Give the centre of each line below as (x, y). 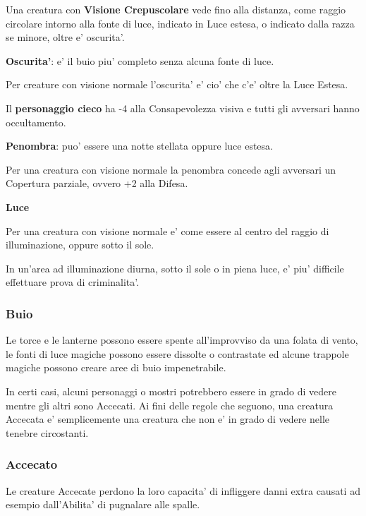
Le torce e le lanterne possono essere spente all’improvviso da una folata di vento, (182, 340)
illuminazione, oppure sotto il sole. (80, 245)
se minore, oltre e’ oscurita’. (65, 37)
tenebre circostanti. (47, 432)
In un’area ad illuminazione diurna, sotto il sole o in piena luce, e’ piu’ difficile (175, 268)
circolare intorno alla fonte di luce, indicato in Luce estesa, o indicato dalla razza (180, 23)
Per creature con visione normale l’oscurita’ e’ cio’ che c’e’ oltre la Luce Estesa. (177, 84)
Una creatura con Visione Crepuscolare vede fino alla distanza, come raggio (176, 9)
